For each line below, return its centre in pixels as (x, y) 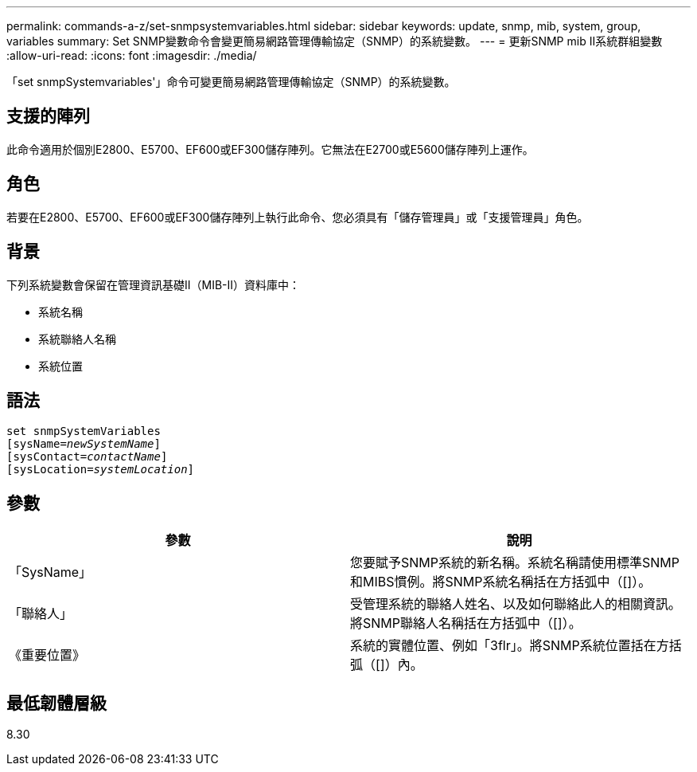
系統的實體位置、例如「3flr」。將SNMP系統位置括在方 (510, 646)
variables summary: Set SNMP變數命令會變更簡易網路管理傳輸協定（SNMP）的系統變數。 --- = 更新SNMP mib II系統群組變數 (335, 41)
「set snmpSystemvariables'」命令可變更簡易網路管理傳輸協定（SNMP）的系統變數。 (231, 82)
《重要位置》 (47, 655)
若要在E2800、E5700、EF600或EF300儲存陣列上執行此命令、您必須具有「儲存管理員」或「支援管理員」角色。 (298, 217)
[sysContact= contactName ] (87, 457)
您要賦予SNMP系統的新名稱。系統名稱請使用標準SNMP (515, 563)
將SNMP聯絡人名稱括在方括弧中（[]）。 (466, 623)
